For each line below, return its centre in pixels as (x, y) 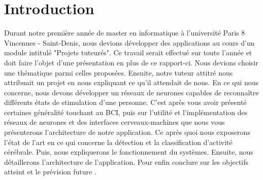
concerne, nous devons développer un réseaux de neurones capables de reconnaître (131, 92)
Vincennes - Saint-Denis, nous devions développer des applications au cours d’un (129, 42)
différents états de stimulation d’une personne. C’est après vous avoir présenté (125, 102)
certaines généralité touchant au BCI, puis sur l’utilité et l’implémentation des (126, 112)
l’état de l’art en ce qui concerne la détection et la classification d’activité (118, 142)
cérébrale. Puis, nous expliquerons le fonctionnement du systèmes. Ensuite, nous (129, 152)
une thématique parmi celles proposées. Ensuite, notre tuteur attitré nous (119, 72)
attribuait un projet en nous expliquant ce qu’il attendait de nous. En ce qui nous (131, 82)
